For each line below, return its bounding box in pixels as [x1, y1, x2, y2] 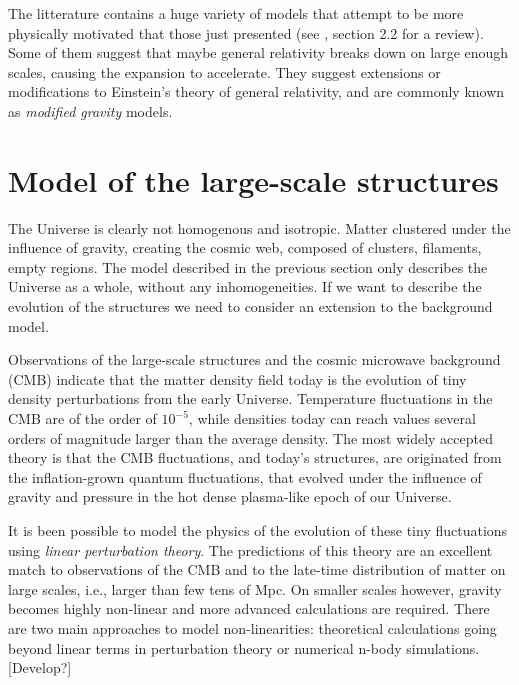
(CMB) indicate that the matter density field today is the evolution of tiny [8, 368, 467, 389]
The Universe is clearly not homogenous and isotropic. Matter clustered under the [8, 217, 511, 238]
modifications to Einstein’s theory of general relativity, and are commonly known [8, 81, 505, 102]
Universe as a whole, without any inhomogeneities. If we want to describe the [8, 276, 482, 297]
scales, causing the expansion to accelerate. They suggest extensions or [8, 61, 441, 82]
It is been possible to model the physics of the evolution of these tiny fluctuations [8, 520, 508, 540]
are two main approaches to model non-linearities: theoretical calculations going [8, 617, 497, 638]
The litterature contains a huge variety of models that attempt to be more [8, 3, 464, 23]
